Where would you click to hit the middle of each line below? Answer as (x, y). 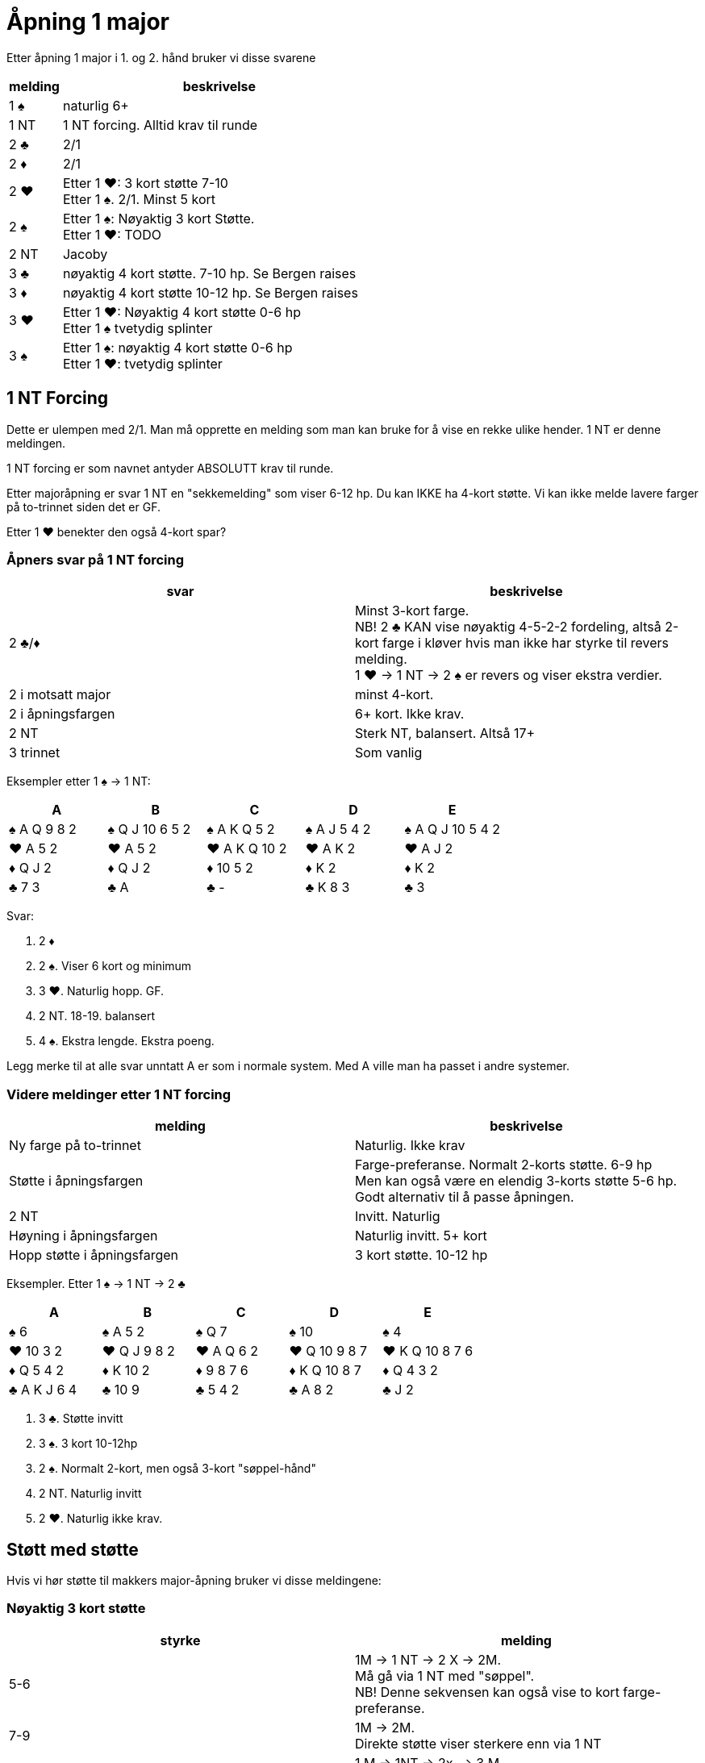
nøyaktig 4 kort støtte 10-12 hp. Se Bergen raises (210, 292)
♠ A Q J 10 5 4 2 (452, 829)
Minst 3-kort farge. (412, 611)
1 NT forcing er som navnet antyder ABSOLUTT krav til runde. (170, 468)
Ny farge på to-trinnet (75, 1146)
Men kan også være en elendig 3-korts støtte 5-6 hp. (516, 1181)
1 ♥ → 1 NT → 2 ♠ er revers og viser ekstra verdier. (509, 675)
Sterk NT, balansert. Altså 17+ (445, 734)
